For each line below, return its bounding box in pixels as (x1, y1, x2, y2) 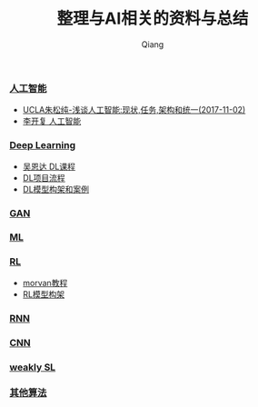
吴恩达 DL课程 (22, 161, 75, 172)
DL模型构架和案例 (22, 184, 89, 194)
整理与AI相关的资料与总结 (56, 8, 249, 29)
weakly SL (9, 361, 56, 373)
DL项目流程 (22, 172, 65, 183)
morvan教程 (22, 277, 68, 288)
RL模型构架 (22, 288, 65, 300)
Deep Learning (9, 139, 76, 152)
